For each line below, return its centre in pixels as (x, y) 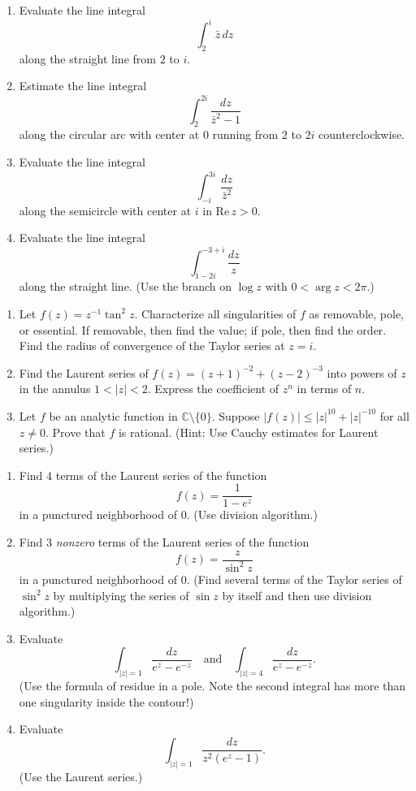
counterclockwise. (362, 134)
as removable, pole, (356, 313)
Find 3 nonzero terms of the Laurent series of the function (164, 541)
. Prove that (75, 432)
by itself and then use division (297, 595)
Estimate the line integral (83, 86)
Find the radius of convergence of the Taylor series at (152, 346)
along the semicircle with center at (105, 210)
